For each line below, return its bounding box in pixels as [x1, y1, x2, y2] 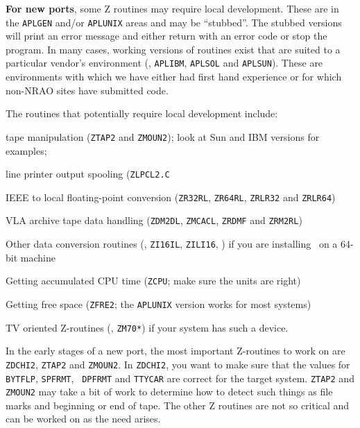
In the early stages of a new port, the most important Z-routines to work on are [6, 343, 345, 358]
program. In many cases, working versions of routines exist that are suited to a [6, 42, 341, 56]
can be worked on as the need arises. [6, 411, 161, 426]
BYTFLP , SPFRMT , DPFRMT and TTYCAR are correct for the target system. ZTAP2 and [6, 370, 354, 385]
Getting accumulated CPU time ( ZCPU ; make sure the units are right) [6, 273, 301, 288]
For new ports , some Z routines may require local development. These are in [6, 1, 339, 15]
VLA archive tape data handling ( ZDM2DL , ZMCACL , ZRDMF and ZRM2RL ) [6, 213, 302, 228]
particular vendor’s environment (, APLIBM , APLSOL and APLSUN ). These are [6, 55, 323, 70]
